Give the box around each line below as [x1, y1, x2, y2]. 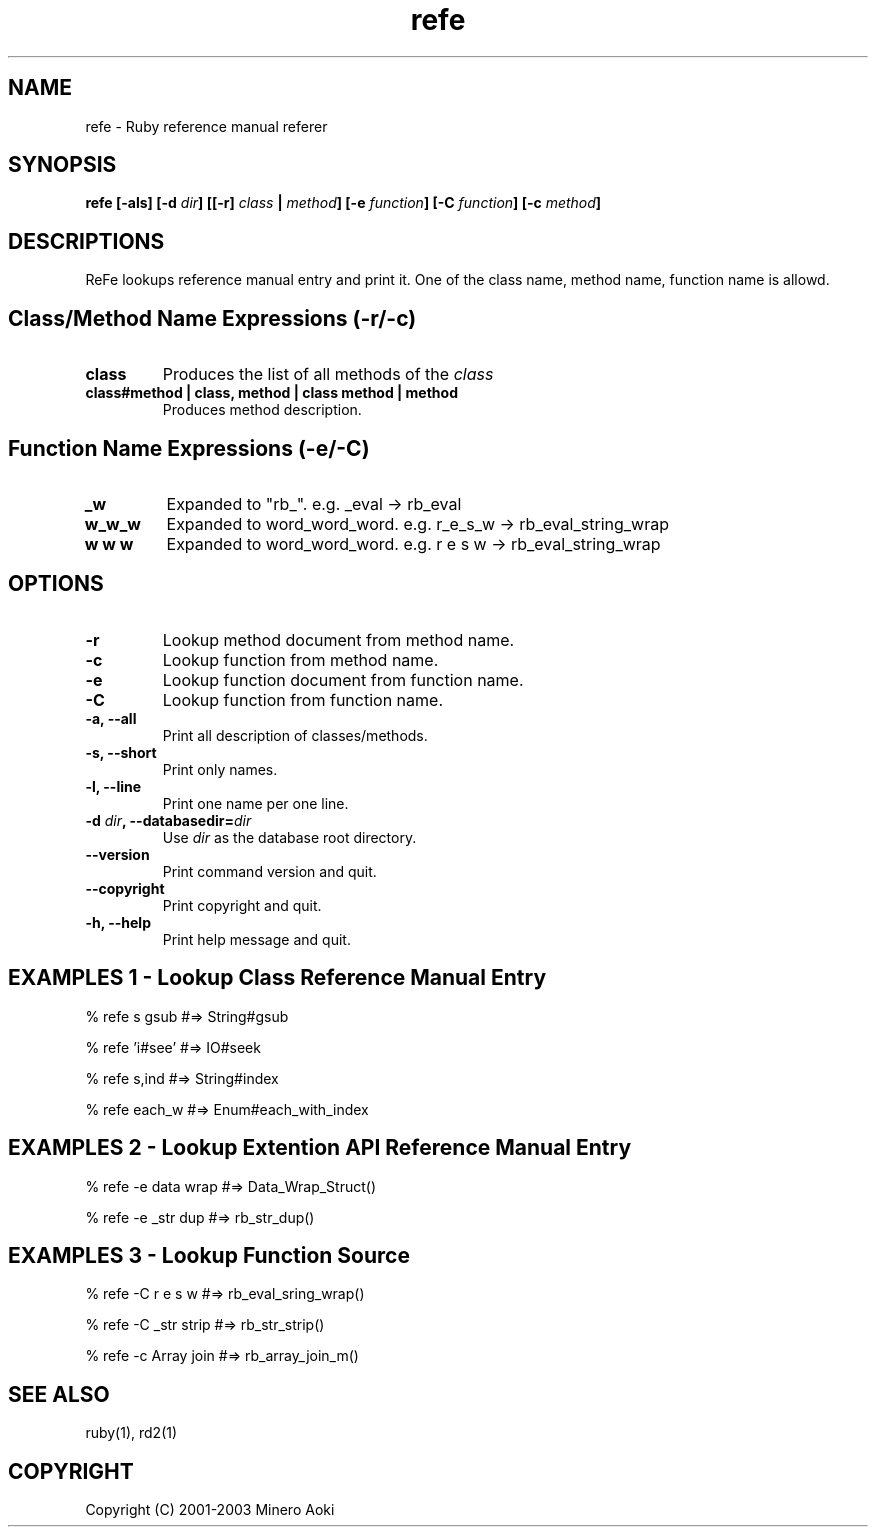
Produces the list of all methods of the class [162, 364, 494, 385]
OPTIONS [8, 571, 104, 597]
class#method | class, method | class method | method [85, 384, 458, 402]
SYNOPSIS [8, 152, 117, 178]
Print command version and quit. [162, 862, 377, 880]
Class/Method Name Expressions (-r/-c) [8, 305, 417, 331]
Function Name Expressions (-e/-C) [8, 435, 370, 461]
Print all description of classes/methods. [162, 726, 428, 744]
